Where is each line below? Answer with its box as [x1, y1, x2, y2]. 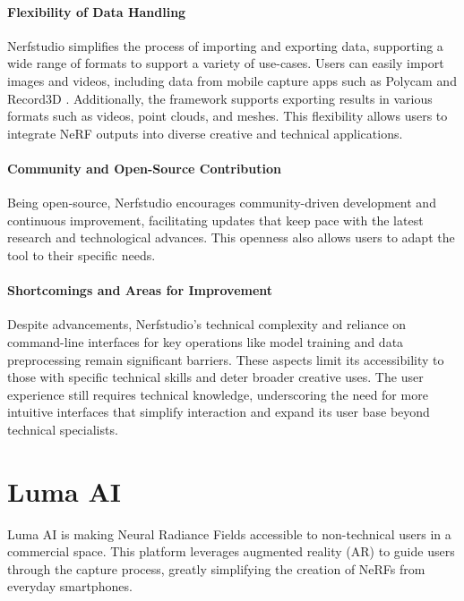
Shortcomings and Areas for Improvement [7, 281, 273, 300]
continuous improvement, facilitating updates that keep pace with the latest [7, 210, 424, 229]
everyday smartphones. [7, 577, 133, 596]
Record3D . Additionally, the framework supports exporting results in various [7, 89, 433, 107]
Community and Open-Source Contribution [7, 158, 281, 177]
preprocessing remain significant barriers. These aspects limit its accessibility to [7, 350, 444, 368]
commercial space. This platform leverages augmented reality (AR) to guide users [7, 542, 455, 561]
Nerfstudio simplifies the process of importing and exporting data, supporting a [7, 36, 443, 55]
